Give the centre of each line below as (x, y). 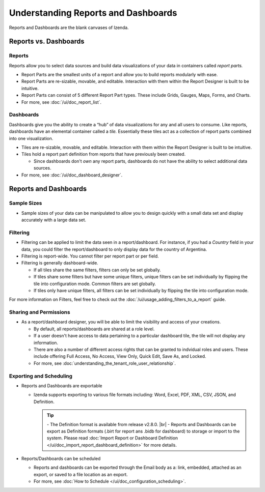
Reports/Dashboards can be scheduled (61, 459)
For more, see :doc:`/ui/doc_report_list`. (61, 102)
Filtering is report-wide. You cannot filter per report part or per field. (90, 256)
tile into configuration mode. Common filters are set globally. (95, 284)
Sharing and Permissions (40, 312)
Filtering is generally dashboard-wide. (60, 263)
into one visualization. (31, 138)
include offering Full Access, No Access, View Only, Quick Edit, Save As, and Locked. (120, 356)
